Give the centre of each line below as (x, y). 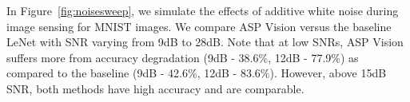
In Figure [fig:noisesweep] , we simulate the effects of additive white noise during (203, 10)
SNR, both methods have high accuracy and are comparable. (155, 88)
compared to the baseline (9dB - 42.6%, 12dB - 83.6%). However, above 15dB (197, 73)
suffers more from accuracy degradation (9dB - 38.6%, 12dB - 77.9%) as (183, 57)
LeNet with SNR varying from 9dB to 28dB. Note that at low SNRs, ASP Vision (205, 42)
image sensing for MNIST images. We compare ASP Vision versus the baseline (199, 26)
